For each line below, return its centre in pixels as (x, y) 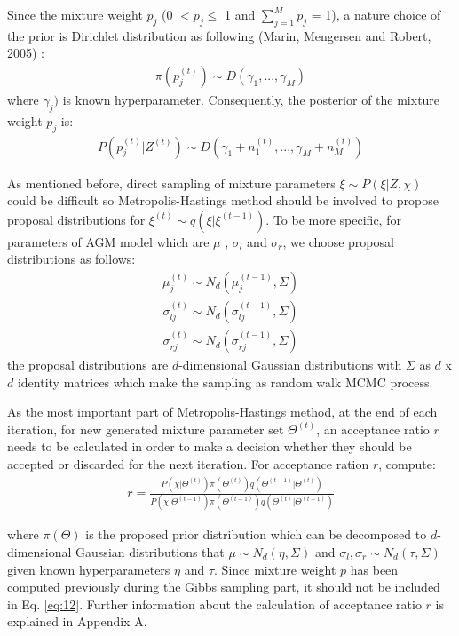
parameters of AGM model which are (108, 241)
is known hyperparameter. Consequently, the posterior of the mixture (251, 100)
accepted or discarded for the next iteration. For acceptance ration (188, 464)
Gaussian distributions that (150, 551)
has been (374, 569)
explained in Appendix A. (77, 621)
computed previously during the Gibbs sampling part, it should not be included (224, 587)
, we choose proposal (338, 241)
